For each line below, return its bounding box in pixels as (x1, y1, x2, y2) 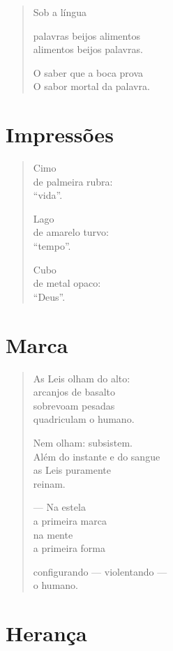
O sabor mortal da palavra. (33, 79, 150, 93)
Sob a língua (33, 5, 87, 19)
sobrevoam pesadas (33, 398, 115, 412)
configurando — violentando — (33, 564, 167, 578)
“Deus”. (33, 289, 66, 304)
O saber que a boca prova (33, 65, 144, 80)
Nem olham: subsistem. (33, 435, 133, 449)
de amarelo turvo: (33, 225, 109, 239)
